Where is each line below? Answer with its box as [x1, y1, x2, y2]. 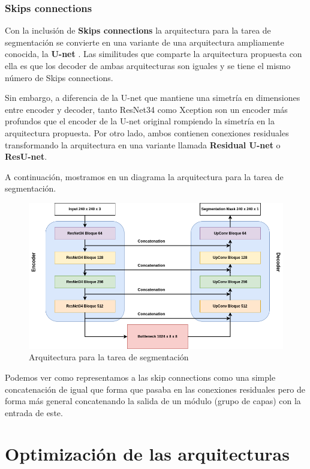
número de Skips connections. [5, 71, 113, 83]
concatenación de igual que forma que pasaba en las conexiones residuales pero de [5, 383, 305, 395]
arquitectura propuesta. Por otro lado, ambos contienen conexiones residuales [5, 126, 289, 139]
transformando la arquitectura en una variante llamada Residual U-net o [5, 138, 281, 151]
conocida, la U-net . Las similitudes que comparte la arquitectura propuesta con [5, 47, 302, 60]
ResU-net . [5, 150, 47, 163]
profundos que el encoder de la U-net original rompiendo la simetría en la [5, 115, 275, 127]
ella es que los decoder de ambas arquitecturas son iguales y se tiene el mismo [5, 59, 291, 71]
